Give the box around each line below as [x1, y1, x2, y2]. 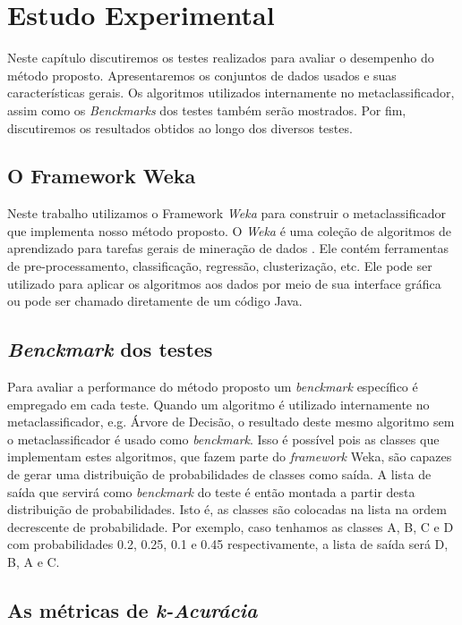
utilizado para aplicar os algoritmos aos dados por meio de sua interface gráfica [7, 274, 441, 292]
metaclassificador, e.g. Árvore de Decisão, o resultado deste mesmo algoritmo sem [7, 412, 455, 431]
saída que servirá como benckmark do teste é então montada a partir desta [7, 482, 415, 501]
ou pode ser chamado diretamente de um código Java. [7, 291, 303, 310]
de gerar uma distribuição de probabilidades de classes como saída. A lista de [7, 465, 432, 484]
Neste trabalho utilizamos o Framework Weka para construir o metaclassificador [7, 204, 446, 223]
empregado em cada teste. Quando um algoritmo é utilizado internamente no [7, 394, 430, 413]
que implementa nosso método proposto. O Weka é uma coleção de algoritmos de [7, 221, 452, 240]
